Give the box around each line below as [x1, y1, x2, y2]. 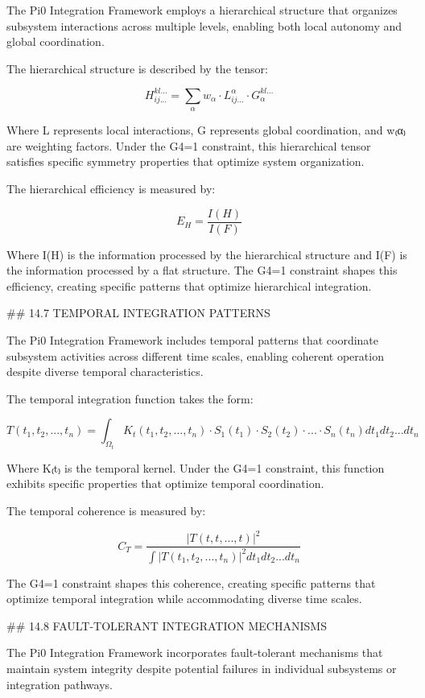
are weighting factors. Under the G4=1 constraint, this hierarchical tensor [6, 137, 371, 154]
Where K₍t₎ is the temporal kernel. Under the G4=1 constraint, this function [6, 459, 385, 476]
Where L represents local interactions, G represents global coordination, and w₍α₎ [6, 122, 406, 138]
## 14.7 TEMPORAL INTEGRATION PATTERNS [6, 304, 270, 321]
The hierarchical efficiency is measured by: [6, 180, 216, 197]
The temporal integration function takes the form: [6, 390, 254, 407]
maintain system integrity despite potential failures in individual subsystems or [6, 659, 397, 676]
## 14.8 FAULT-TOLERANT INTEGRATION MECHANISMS [6, 617, 327, 634]
